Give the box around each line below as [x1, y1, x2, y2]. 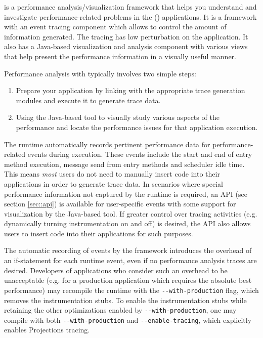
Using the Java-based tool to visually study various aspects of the [16, 112, 220, 122]
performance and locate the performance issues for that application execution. [16, 121, 258, 132]
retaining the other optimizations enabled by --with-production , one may [4, 305, 237, 315]
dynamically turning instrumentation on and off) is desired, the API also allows [4, 218, 251, 229]
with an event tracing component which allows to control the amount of [4, 21, 227, 32]
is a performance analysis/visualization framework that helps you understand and [4, 2, 257, 12]
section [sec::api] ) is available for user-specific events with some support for [4, 198, 236, 209]
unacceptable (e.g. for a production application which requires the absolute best [4, 275, 252, 285]
